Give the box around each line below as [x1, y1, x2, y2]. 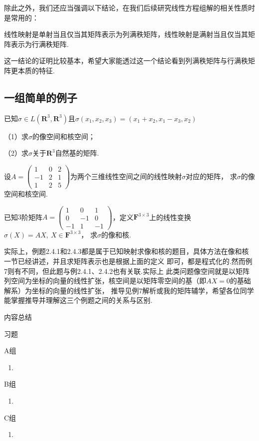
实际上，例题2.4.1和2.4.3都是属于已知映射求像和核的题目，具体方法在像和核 [4, 246, 249, 256]
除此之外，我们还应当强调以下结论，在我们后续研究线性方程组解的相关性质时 [4, 2, 255, 12]
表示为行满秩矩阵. [10, 38, 69, 49]
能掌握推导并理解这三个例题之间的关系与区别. [4, 295, 152, 305]
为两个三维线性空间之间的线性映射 [70, 171, 182, 181]
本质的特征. [17, 65, 55, 75]
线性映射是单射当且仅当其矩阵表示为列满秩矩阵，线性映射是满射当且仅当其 [4, 29, 248, 39]
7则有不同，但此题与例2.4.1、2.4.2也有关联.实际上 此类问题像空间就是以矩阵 [4, 265, 250, 276]
